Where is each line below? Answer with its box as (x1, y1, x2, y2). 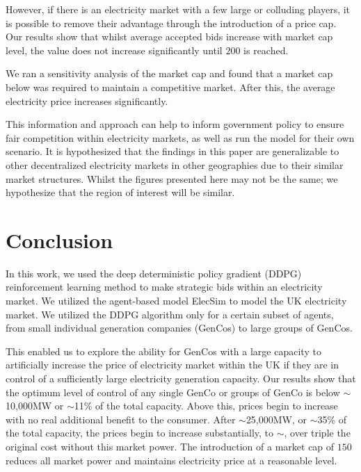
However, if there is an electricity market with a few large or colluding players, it (6, 2, 351, 16)
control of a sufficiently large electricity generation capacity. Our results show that (6, 371, 356, 385)
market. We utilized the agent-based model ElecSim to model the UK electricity (6, 293, 347, 308)
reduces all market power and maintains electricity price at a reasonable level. (6, 453, 337, 467)
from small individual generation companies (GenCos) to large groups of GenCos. (6, 320, 353, 335)
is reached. (243, 42, 289, 57)
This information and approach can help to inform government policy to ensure (6, 117, 344, 131)
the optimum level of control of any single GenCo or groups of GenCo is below (6, 384, 340, 399)
